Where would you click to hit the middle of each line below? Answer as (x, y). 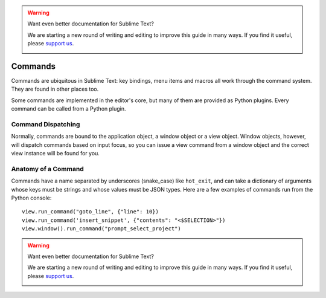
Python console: (31, 198)
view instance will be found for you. (55, 154)
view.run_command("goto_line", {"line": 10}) (91, 212)
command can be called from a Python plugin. (69, 109)
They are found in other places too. (55, 89)
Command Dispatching (46, 125)
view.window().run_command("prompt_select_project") (101, 229)
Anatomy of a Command (47, 169)
